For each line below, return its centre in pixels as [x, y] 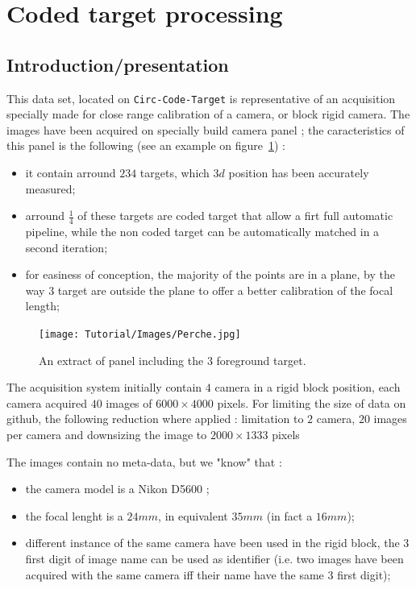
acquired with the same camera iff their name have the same [175, 574]
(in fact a [289, 515]
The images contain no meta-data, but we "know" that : [144, 461]
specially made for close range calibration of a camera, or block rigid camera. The [208, 114]
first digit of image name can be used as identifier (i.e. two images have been [214, 558]
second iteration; [67, 247]
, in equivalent [193, 515]
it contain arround [71, 173]
